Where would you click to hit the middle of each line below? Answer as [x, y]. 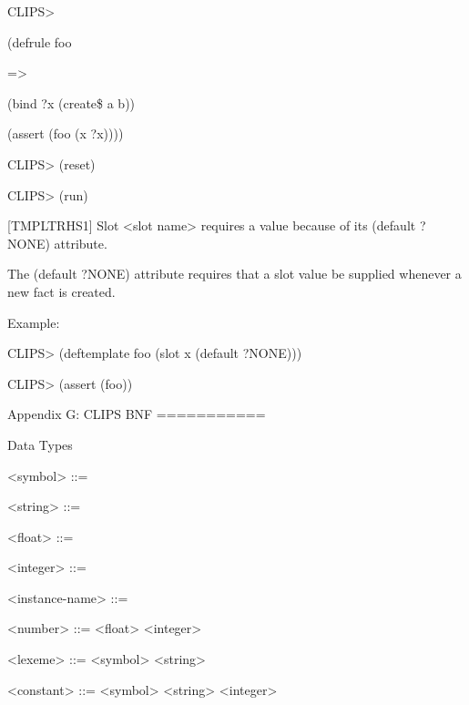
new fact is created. [61, 291]
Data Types [40, 444]
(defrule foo [40, 41]
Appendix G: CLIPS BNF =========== [137, 414]
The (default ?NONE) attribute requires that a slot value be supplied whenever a [234, 274]
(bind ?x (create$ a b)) [71, 102]
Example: [34, 322]
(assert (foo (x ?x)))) [66, 133]
